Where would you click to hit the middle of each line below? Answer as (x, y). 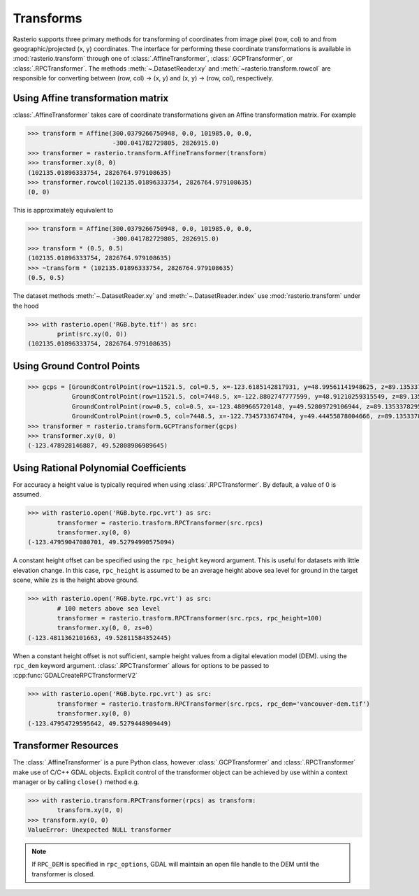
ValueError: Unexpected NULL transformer (100, 830)
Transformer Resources (66, 746)
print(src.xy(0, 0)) (92, 334)
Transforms (48, 18)
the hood (26, 306)
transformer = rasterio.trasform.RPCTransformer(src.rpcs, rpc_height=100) (190, 618)
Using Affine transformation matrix (91, 98)
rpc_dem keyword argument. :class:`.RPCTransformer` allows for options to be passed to (141, 666)
